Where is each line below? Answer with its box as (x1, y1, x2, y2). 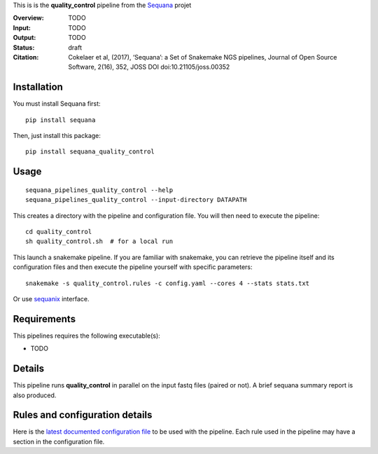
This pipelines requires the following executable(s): (13, 331, 160, 340)
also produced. (13, 391, 57, 399)
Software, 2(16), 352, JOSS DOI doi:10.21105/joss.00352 (68, 63, 230, 71)
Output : (13, 34, 36, 42)
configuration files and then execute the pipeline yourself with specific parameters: (13, 263, 253, 271)
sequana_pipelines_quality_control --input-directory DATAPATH (25, 196, 247, 204)
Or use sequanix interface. (13, 294, 90, 303)
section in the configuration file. (13, 437, 105, 446)
